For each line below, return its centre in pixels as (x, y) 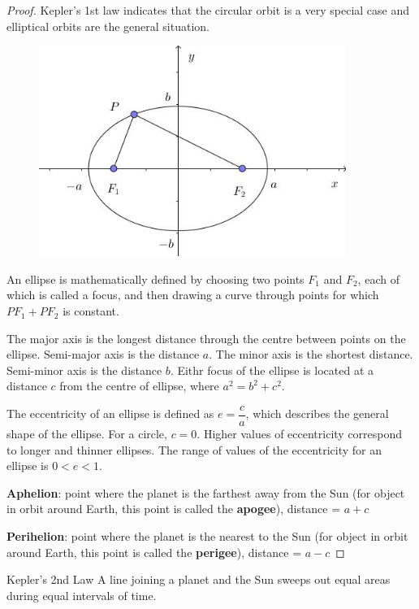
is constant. (91, 311)
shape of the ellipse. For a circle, (87, 434)
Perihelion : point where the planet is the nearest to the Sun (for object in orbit (207, 536)
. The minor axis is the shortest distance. (311, 354)
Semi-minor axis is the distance (84, 370)
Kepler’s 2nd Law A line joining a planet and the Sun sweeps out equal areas (199, 579)
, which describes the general (317, 413)
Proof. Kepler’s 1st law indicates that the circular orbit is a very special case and (208, 10)
